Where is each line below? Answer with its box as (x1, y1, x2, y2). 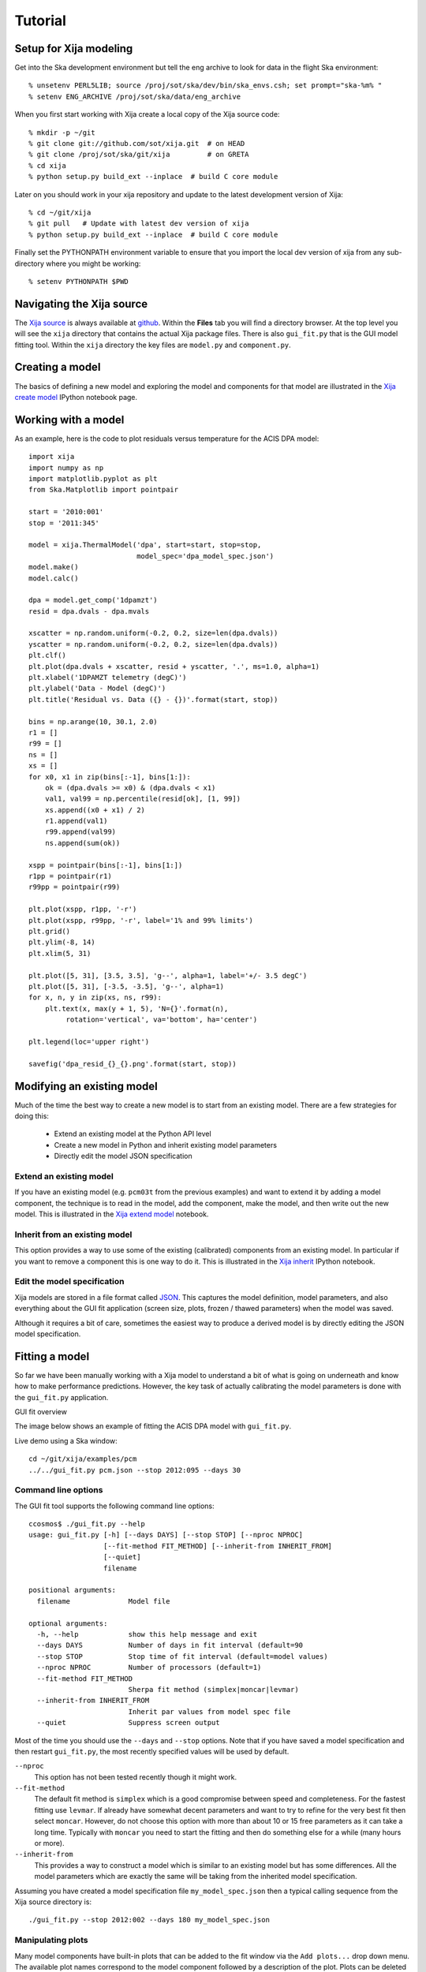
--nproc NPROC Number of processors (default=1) (36, 1663, 262, 1672)
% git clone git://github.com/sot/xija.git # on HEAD (28, 139, 245, 148)
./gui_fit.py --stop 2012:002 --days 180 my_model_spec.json (28, 1915, 270, 1925)
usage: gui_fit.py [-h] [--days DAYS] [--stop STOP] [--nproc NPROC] (28, 1530, 304, 1540)
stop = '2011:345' (28, 518, 100, 528)
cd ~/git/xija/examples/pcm (28, 1455, 137, 1463)
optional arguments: (28, 1619, 108, 1628)
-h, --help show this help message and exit (36, 1630, 258, 1638)
